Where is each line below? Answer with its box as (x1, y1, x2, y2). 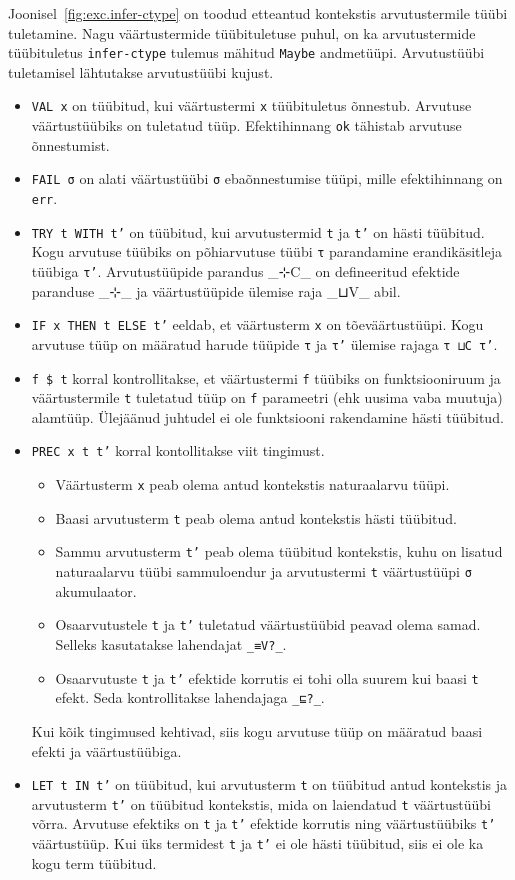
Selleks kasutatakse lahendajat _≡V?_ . (55, 633, 287, 654)
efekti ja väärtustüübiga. (31, 740, 182, 761)
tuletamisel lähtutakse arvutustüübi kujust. (8, 61, 274, 82)
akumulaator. (55, 580, 137, 601)
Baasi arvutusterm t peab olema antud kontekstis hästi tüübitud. (55, 507, 458, 528)
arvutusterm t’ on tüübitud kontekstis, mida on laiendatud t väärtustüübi (31, 793, 491, 814)
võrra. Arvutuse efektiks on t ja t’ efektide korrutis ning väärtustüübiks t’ (31, 813, 496, 834)
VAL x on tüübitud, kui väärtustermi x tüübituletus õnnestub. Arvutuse (31, 95, 472, 116)
